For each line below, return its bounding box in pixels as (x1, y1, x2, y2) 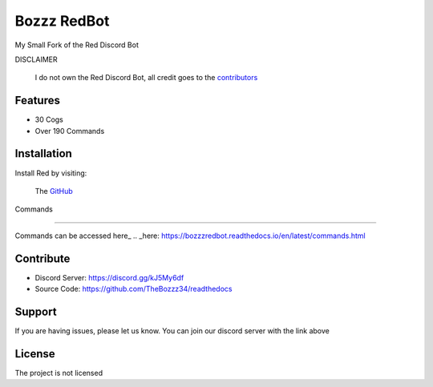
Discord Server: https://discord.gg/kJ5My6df (34, 272, 184, 282)
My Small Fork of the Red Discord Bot (14, 40, 140, 50)
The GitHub (34, 186, 74, 196)
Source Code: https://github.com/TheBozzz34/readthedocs (34, 284, 233, 293)
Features (14, 94, 60, 107)
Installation (14, 147, 72, 160)
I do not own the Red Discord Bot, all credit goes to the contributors (34, 73, 258, 83)
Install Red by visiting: (14, 168, 87, 178)
